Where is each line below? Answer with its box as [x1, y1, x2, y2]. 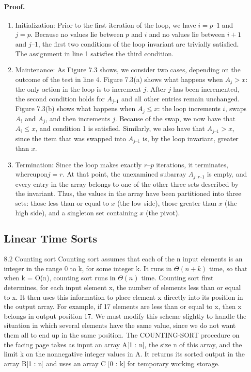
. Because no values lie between [31, 29, 124, 39]
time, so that [209, 263, 248, 273]
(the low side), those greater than [117, 197, 217, 208]
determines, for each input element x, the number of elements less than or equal [4, 282, 241, 292]
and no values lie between [149, 29, 225, 39]
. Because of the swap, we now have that [115, 113, 236, 123]
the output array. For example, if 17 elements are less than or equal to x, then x [4, 301, 242, 311]
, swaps [225, 103, 247, 113]
